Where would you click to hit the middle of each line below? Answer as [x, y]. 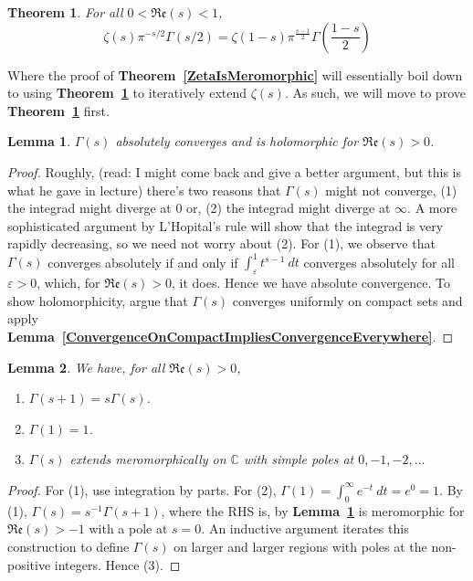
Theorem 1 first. [58, 110]
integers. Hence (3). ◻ [117, 564]
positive [29, 564]
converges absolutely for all [379, 262]
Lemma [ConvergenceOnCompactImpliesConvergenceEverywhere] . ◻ [231, 337]
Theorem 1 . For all [65, 12]
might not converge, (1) [391, 190]
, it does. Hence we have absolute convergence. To [311, 283]
